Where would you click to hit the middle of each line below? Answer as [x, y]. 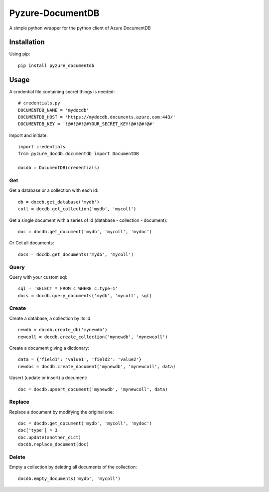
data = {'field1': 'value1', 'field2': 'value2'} [80, 359]
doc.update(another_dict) [50, 437]
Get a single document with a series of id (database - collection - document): [88, 220]
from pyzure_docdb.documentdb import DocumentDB [78, 154]
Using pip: [20, 54]
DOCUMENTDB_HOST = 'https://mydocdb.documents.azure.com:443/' [97, 117]
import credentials [42, 147]
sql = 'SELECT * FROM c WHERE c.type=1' [68, 289]
